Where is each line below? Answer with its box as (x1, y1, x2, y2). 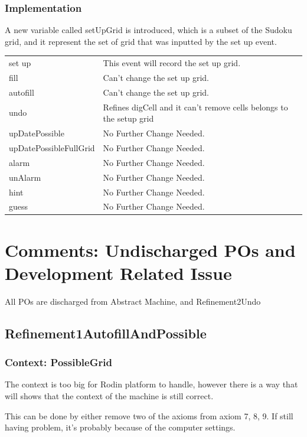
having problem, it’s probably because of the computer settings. (5, 421, 236, 433)
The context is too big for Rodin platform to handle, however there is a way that (5, 378, 298, 390)
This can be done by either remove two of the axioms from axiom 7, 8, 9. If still (5, 409, 293, 422)
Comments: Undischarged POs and (5, 237, 296, 262)
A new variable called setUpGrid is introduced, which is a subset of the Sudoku (5, 24, 292, 36)
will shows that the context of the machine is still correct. (5, 389, 214, 402)
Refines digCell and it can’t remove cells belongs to (103, 100, 288, 113)
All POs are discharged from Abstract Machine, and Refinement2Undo (5, 295, 261, 307)
